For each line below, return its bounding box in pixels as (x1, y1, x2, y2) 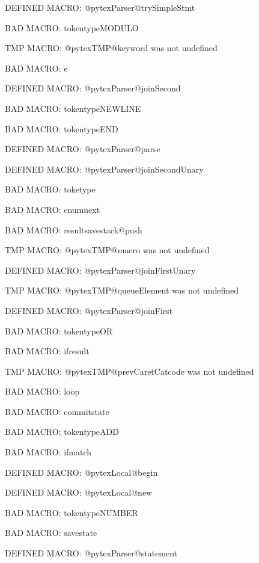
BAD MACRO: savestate (5, 526, 97, 539)
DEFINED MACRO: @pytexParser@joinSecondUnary (5, 162, 204, 175)
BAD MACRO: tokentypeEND (5, 122, 118, 135)
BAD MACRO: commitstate (5, 405, 109, 417)
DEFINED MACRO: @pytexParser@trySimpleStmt (5, 1, 195, 13)
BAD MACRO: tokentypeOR (5, 324, 113, 337)
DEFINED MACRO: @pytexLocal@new (5, 486, 153, 499)
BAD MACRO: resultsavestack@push (5, 223, 142, 236)
